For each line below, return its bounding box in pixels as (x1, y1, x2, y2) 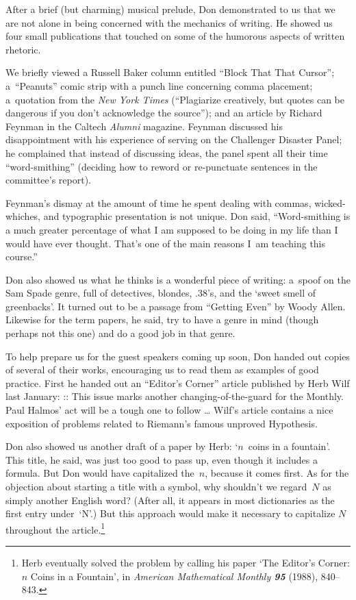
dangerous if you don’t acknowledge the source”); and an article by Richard (5, 105, 322, 120)
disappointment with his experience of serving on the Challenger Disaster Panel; (5, 132, 342, 147)
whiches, (5, 209, 41, 223)
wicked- (314, 195, 346, 210)
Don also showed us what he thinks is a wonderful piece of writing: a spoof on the (5, 272, 351, 286)
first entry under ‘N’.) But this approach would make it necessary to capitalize (5, 506, 335, 521)
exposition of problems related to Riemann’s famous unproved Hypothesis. (5, 416, 318, 430)
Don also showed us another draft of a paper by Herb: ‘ (5, 439, 238, 453)
